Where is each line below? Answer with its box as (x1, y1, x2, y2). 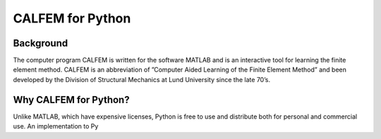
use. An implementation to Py (13, 122, 99, 131)
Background (13, 37, 68, 49)
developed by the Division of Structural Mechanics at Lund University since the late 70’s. (13, 75, 271, 84)
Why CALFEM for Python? (13, 93, 130, 105)
